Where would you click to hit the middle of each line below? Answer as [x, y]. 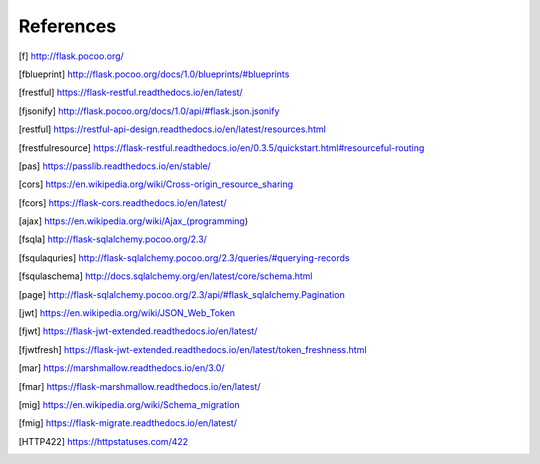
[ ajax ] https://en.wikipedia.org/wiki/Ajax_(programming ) [133, 221]
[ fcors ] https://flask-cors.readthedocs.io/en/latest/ [122, 202]
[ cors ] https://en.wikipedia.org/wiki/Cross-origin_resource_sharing [156, 184]
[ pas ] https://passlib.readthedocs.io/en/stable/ [115, 166]
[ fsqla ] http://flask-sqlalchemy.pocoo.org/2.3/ [112, 239]
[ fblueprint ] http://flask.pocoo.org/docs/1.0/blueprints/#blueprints [154, 74]
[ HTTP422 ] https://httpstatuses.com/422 [103, 441]
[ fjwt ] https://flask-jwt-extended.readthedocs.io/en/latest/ [138, 331]
